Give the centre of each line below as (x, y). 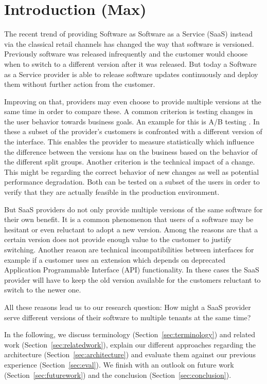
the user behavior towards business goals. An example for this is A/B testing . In (132, 121)
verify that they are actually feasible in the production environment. (112, 192)
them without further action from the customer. (80, 84)
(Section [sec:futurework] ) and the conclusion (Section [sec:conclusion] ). (118, 374)
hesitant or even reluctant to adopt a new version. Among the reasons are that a (131, 229)
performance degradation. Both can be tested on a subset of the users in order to (132, 182)
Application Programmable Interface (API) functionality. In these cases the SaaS (132, 270)
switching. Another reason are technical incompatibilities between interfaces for (129, 249)
